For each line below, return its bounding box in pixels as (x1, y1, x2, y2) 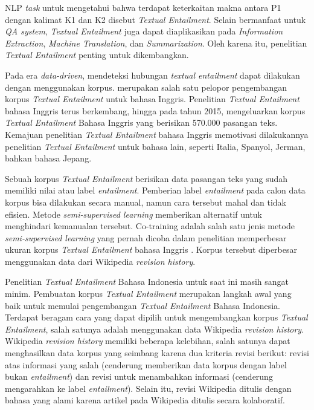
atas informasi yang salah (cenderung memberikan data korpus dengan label (5, 358, 287, 371)
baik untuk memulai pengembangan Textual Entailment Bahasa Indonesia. (5, 299, 280, 311)
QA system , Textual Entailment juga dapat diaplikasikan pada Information (5, 25, 283, 37)
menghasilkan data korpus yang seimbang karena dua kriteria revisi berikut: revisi (5, 347, 309, 359)
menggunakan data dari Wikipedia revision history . (5, 255, 196, 267)
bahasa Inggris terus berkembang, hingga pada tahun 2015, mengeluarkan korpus (5, 104, 306, 117)
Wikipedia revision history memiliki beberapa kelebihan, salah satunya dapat (5, 334, 290, 347)
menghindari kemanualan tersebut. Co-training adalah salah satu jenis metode (5, 220, 295, 232)
